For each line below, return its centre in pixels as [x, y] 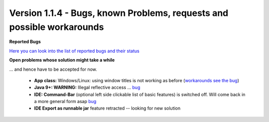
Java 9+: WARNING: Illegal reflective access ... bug [87, 88]
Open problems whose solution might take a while [62, 60]
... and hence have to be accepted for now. [53, 69]
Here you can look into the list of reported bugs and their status [74, 51]
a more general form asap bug [65, 102]
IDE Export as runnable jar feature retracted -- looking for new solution [107, 108]
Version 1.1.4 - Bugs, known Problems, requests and [119, 13]
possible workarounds [57, 27]
